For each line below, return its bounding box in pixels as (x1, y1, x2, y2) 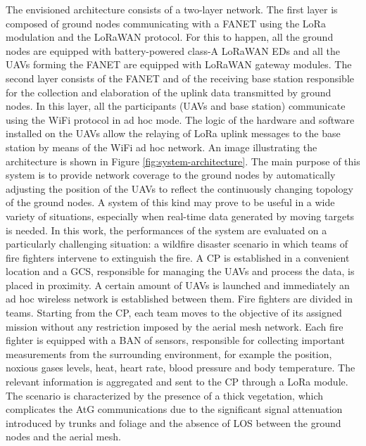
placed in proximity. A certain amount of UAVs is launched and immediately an (6, 277, 350, 292)
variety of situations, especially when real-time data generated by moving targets (6, 208, 355, 223)
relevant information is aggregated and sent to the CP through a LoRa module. (6, 374, 348, 389)
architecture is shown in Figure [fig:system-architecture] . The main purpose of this (6, 153, 360, 168)
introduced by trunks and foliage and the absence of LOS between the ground (6, 415, 341, 430)
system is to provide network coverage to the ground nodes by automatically (6, 167, 336, 182)
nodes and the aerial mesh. (6, 429, 121, 444)
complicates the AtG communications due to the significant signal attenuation (6, 402, 343, 416)
